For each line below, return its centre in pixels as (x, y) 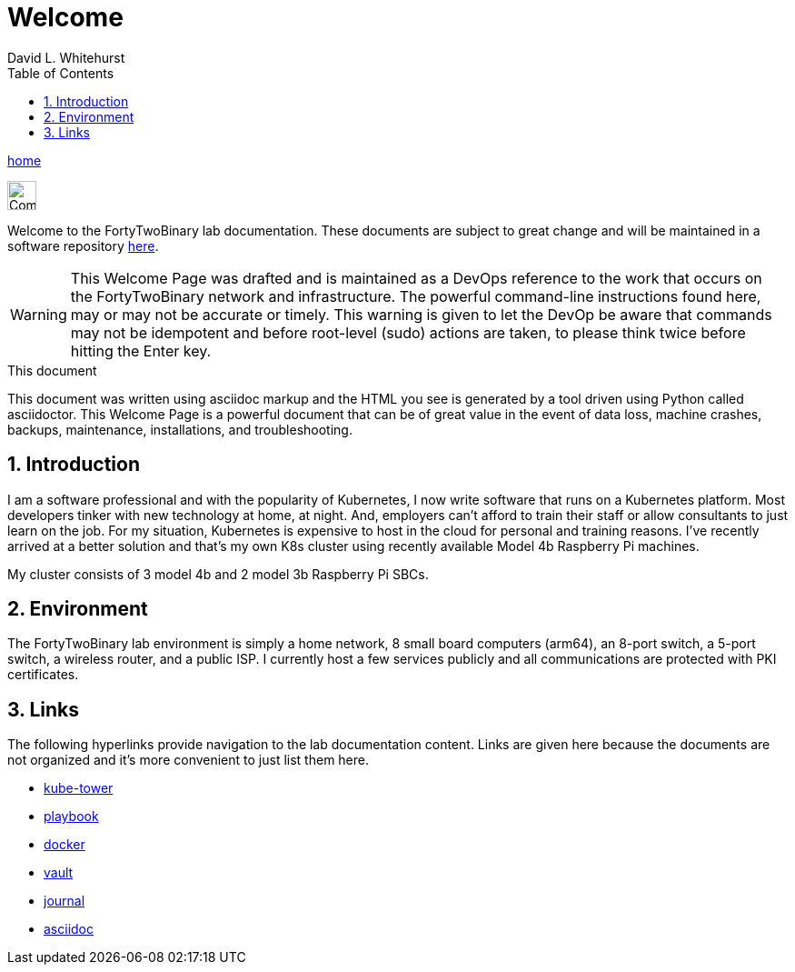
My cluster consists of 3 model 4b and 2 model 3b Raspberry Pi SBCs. (218, 574)
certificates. (43, 675)
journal (65, 901)
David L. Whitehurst (66, 57)
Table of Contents (61, 73)
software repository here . (83, 246)
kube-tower (79, 788)
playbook (71, 817)
